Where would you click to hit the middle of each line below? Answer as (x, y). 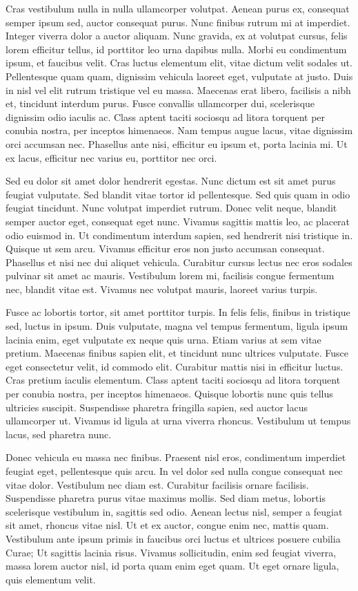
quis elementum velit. (51, 579)
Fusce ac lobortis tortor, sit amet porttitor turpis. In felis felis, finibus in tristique (178, 312)
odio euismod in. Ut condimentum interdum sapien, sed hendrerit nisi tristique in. (179, 235)
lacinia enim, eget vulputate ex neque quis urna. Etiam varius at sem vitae (163, 339)
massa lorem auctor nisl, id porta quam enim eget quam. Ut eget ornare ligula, (172, 566)
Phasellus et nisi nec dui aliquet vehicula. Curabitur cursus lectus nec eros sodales (179, 262)
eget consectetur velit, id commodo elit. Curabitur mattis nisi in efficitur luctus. (175, 366)
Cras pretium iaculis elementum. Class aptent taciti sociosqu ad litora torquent (173, 380)
